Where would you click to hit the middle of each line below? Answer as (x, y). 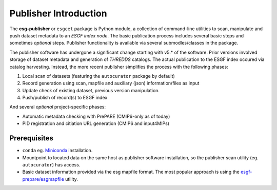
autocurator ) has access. (51, 164)
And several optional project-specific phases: (58, 107)
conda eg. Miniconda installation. (57, 151)
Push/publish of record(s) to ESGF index (65, 98)
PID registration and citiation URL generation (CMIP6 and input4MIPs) (96, 123)
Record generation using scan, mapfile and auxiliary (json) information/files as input (111, 83)
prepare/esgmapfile (43, 179)
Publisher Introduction (58, 13)
